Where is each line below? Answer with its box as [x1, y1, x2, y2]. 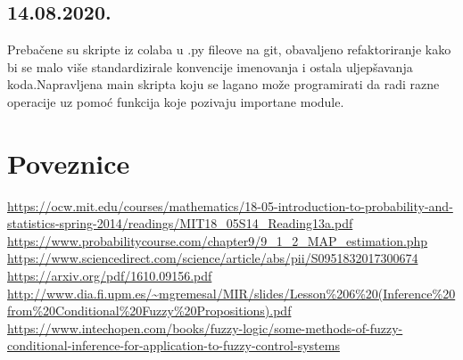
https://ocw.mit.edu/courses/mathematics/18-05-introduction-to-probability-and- [7, 196, 453, 215]
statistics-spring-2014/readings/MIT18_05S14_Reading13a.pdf [7, 214, 353, 233]
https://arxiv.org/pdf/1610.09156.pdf [7, 266, 212, 285]
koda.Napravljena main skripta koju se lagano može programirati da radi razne [7, 75, 440, 94]
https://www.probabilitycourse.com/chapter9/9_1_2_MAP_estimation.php [7, 231, 428, 250]
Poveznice [7, 144, 130, 181]
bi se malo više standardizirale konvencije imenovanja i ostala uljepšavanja [7, 57, 413, 76]
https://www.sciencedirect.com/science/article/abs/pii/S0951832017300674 [7, 249, 418, 267]
